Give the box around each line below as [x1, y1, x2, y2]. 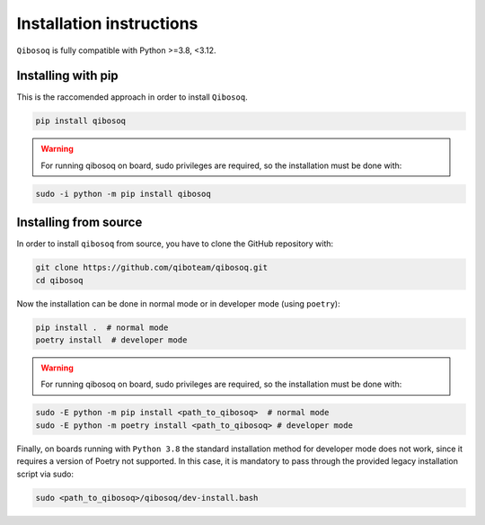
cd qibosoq [35, 275, 84, 285]
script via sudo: [16, 468, 75, 479]
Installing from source [16, 215, 143, 230]
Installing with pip [16, 68, 119, 84]
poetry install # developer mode [35, 335, 188, 345]
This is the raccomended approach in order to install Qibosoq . [16, 92, 248, 102]
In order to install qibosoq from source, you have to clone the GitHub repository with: [16, 238, 334, 249]
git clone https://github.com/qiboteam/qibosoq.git [35, 262, 269, 273]
